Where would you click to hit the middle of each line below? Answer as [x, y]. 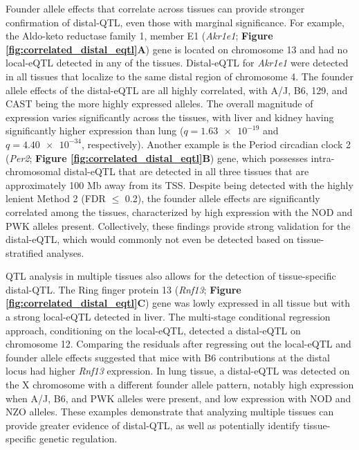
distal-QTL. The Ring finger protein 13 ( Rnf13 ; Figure [123, 289]
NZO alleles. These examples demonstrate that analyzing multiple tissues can [170, 412]
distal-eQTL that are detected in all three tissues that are [186, 171]
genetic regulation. [78, 439]
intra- [323, 157]
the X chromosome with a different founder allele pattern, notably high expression [180, 385]
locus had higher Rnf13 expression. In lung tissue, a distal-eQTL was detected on [178, 371]
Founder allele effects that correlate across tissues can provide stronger [155, 8]
